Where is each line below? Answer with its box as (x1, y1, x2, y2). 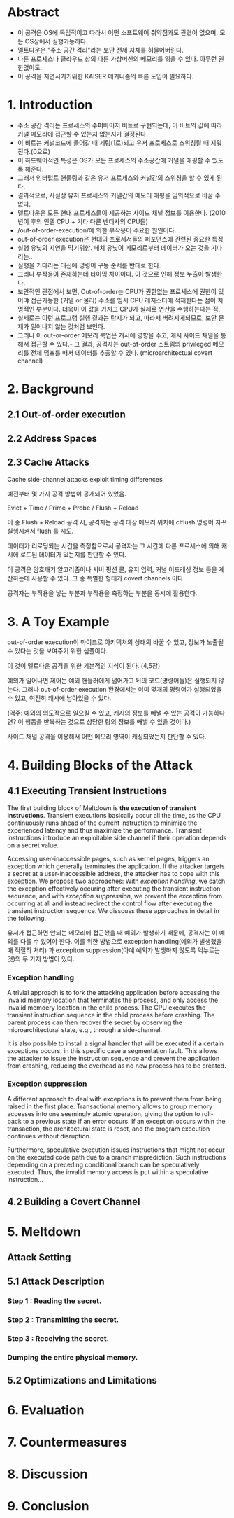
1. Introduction (7, 97, 93, 113)
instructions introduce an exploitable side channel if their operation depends (7, 833, 227, 842)
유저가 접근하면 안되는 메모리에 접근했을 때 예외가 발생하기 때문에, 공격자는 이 (7, 928, 218, 937)
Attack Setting (7, 1251, 71, 1264)
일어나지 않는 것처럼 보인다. (30, 322, 105, 330)
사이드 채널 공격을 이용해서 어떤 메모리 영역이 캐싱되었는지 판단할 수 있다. (7, 732, 207, 741)
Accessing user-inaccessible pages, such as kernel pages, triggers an (7, 854, 210, 863)
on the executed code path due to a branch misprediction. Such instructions (7, 1153, 226, 1162)
